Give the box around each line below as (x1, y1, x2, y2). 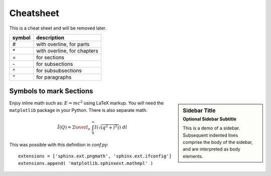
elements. (183, 153, 203, 159)
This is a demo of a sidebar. (183, 125, 240, 131)
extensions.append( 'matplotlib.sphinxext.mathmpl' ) (18, 160, 153, 166)
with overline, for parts (36, 41, 90, 48)
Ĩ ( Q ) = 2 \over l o (57, 124, 90, 131)
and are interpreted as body (183, 146, 240, 152)
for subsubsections (36, 67, 82, 74)
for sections (36, 54, 65, 61)
